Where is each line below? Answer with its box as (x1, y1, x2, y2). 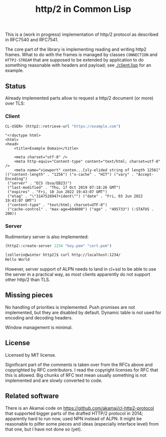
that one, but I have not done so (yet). (5, 426, 82, 432)
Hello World (5, 257, 30, 262)
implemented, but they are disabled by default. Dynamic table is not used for (5, 309, 162, 315)
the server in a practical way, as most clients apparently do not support (5, 272, 151, 278)
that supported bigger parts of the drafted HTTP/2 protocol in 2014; (5, 410, 143, 416)
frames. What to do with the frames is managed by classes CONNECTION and (5, 52, 158, 58)
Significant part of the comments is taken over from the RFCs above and (5, 362, 153, 367)
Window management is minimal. (5, 324, 73, 330)
